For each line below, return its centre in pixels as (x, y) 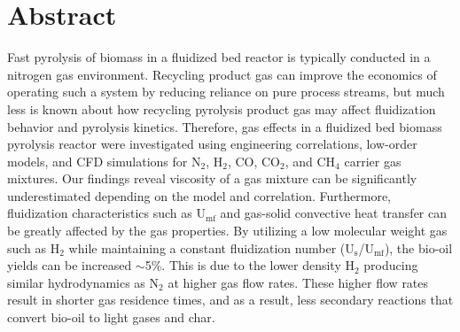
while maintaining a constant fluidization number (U (211, 247)
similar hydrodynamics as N (83, 282)
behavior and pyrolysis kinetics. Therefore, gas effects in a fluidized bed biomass (225, 126)
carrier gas (373, 161)
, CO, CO (253, 161)
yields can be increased (70, 265)
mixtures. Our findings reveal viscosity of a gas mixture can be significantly (212, 178)
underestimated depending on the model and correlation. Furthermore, (199, 195)
